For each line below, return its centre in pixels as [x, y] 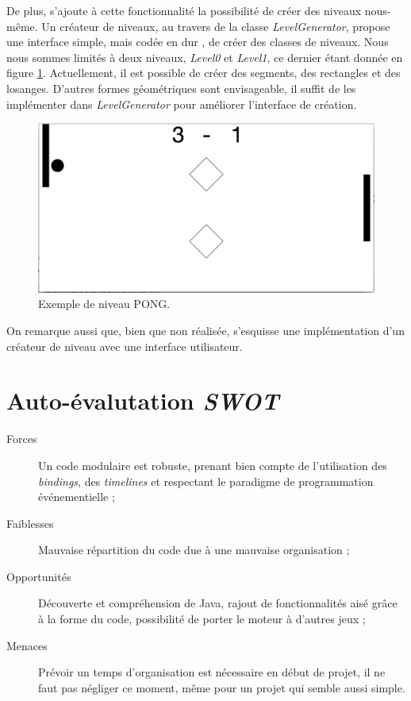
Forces [22, 439]
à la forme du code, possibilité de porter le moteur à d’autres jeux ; [202, 619]
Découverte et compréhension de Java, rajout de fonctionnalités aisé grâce [218, 603]
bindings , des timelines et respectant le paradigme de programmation [206, 481]
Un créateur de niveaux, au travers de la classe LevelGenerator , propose [216, 26]
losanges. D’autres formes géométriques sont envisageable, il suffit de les [181, 88]
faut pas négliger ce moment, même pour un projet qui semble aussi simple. [222, 687]
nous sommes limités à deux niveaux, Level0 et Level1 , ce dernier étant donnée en [205, 57]
